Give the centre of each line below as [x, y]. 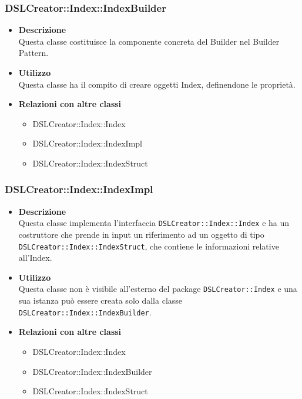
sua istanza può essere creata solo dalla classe [100, 300]
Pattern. [33, 53]
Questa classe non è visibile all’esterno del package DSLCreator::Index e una [158, 289]
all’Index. [35, 257]
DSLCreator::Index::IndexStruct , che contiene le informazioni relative [149, 246]
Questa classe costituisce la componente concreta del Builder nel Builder [149, 41]
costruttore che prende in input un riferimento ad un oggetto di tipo [141, 235]
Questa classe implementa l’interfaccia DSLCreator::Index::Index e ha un [154, 223]
